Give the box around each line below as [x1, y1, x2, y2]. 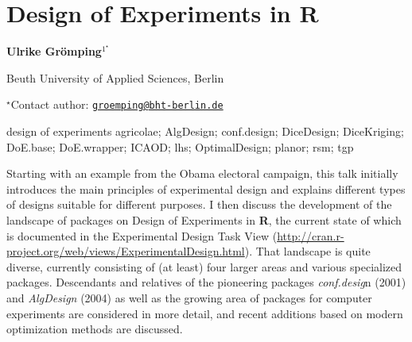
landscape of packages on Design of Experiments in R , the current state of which [6, 211, 402, 228]
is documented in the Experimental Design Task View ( [6, 227, 278, 244]
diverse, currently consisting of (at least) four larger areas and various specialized [6, 258, 402, 275]
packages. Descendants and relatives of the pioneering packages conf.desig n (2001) [6, 274, 406, 290]
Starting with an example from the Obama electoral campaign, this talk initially [6, 165, 398, 182]
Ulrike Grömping [6, 43, 102, 60]
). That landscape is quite [244, 243, 371, 259]
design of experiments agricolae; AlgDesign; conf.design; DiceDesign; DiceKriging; [6, 122, 404, 139]
